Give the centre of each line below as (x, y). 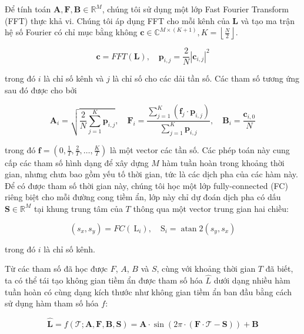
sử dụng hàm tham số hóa (52, 303)
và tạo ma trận (268, 20)
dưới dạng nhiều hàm (252, 280)
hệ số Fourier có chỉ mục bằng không (71, 32)
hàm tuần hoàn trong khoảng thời (223, 162)
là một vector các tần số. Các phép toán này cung (200, 149)
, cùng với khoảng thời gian (206, 269)
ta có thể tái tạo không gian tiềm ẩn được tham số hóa (104, 280)
